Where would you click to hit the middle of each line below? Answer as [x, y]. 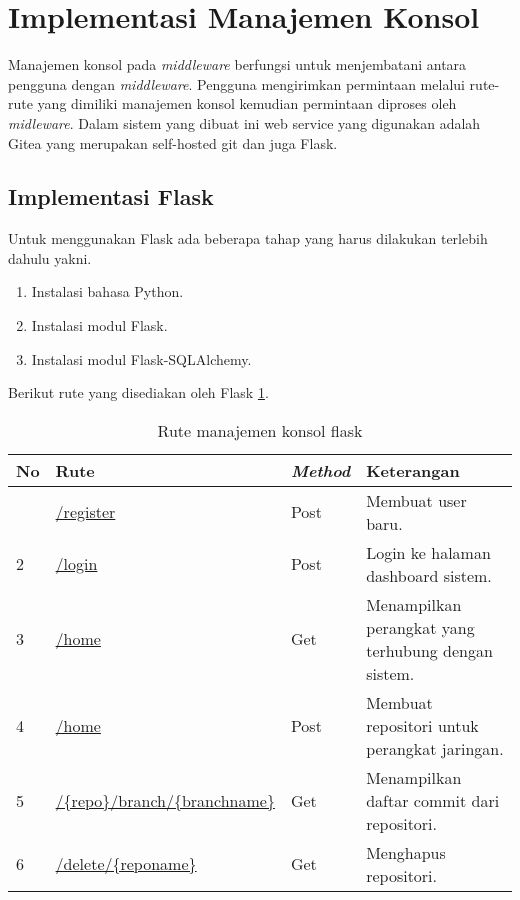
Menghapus [406, 852]
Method [320, 470]
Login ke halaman [428, 552]
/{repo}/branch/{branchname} [165, 800]
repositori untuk [422, 725]
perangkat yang [420, 627]
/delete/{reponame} [126, 864]
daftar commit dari [433, 800]
